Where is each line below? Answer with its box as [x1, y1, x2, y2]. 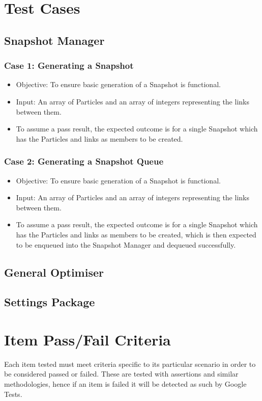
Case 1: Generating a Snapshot [4, 59, 134, 72]
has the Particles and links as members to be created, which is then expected [16, 229, 256, 239]
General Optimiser [4, 264, 104, 280]
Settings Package [4, 294, 95, 310]
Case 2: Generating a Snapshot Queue [4, 155, 164, 168]
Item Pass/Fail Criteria [4, 329, 171, 350]
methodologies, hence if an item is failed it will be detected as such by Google [4, 379, 247, 389]
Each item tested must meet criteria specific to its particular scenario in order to [4, 358, 256, 369]
